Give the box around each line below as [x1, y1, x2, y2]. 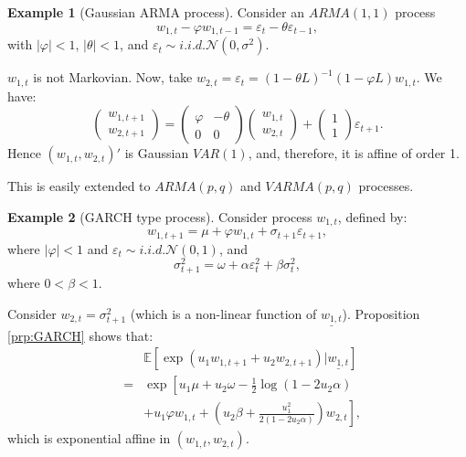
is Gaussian [124, 143, 189, 163]
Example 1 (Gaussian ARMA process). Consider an [7, 3, 304, 21]
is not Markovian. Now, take [33, 68, 193, 87]
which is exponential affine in [7, 429, 171, 448]
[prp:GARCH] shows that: [7, 325, 154, 345]
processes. [358, 176, 414, 196]
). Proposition [342, 304, 420, 324]
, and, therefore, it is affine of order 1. [248, 143, 460, 163]
